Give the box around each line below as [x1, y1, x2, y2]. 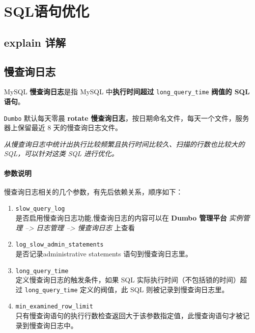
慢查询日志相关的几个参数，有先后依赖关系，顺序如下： [4, 186, 183, 196]
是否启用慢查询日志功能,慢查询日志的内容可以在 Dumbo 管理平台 [15, 213, 227, 223]
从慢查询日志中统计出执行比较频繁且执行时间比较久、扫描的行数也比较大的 [4, 139, 245, 149]
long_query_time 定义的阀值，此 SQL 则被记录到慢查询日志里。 [25, 284, 229, 294]
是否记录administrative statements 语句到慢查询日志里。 [15, 248, 192, 258]
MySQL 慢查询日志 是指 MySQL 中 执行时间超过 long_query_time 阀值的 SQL [4, 86, 250, 97]
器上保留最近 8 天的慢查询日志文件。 [4, 122, 122, 133]
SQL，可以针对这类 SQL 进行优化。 [4, 148, 118, 159]
